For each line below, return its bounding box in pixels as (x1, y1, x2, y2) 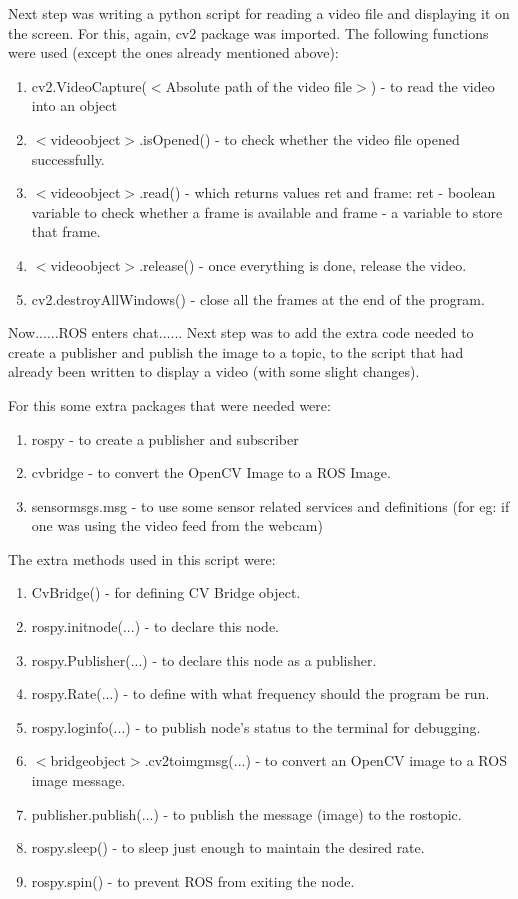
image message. (31, 770, 126, 791)
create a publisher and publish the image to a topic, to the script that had (8, 341, 464, 362)
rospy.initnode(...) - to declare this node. (31, 616, 280, 637)
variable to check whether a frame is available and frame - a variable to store (31, 201, 503, 222)
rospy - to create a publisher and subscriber (31, 428, 299, 449)
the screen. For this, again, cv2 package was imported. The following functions (8, 22, 489, 43)
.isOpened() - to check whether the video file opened (139, 128, 460, 149)
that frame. (31, 221, 101, 242)
